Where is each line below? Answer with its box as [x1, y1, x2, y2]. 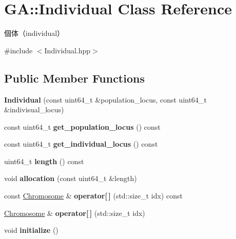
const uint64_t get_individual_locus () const [4, 138, 158, 149]
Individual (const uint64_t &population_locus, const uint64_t [4, 94, 207, 105]
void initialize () [4, 225, 58, 235]
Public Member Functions [4, 70, 145, 86]
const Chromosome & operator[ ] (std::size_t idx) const [4, 190, 183, 201]
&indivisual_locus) [4, 104, 64, 115]
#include [4, 45, 33, 55]
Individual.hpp [44, 45, 91, 55]
